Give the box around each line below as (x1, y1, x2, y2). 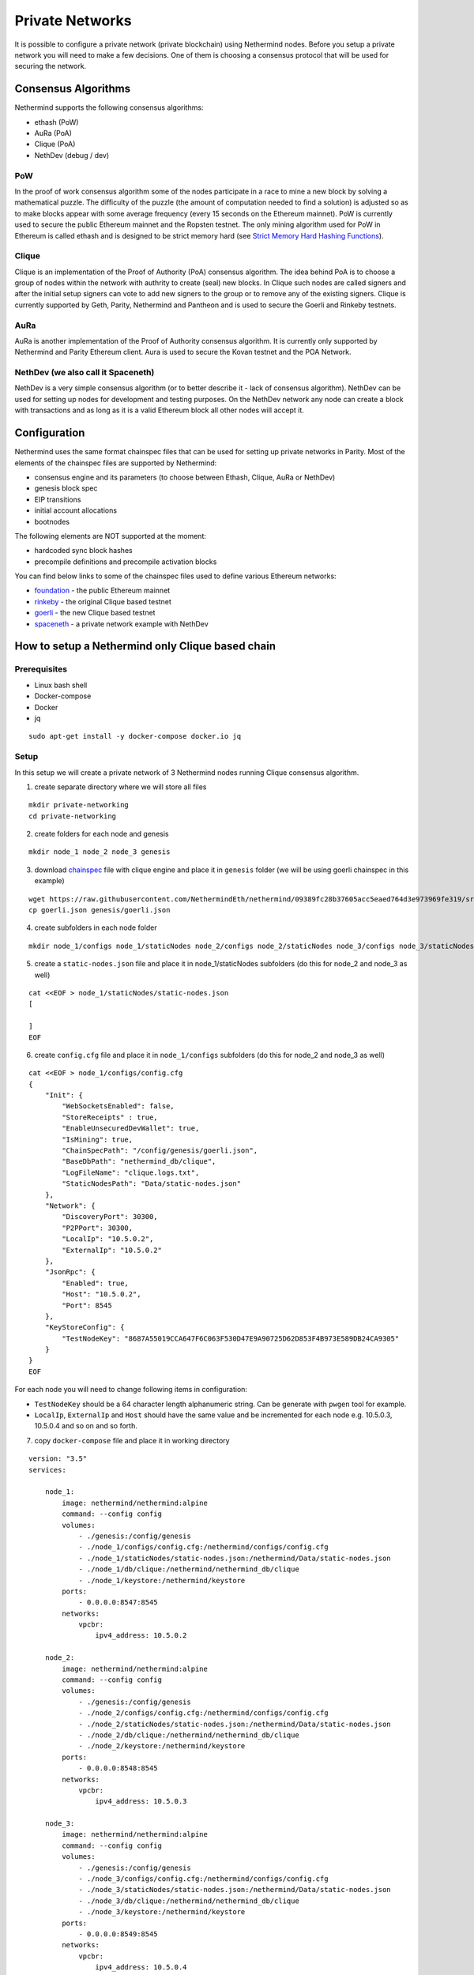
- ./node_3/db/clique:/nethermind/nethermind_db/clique (78, 1896, 299, 1905)
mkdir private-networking (28, 800, 130, 810)
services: (28, 1465, 66, 1474)
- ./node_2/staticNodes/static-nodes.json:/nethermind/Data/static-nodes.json (78, 1719, 391, 1729)
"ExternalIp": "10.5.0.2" (62, 1245, 162, 1255)
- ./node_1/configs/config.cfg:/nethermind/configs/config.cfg (78, 1543, 329, 1552)
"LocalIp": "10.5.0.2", (62, 1235, 154, 1243)
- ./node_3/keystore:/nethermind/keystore (78, 1908, 246, 1917)
